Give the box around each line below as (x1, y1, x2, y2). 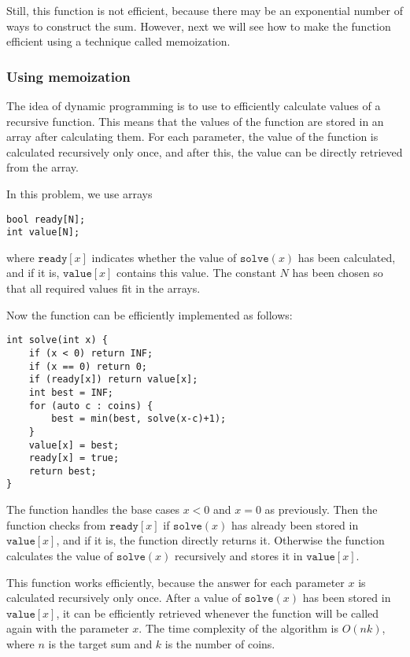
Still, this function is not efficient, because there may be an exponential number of (6, 2, 403, 18)
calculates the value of (6, 547, 113, 563)
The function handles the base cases (6, 501, 180, 518)
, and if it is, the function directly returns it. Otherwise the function (56, 532, 385, 548)
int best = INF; (28, 386, 114, 398)
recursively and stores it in (174, 547, 303, 563)
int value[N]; (6, 227, 80, 238)
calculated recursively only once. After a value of (6, 589, 242, 606)
